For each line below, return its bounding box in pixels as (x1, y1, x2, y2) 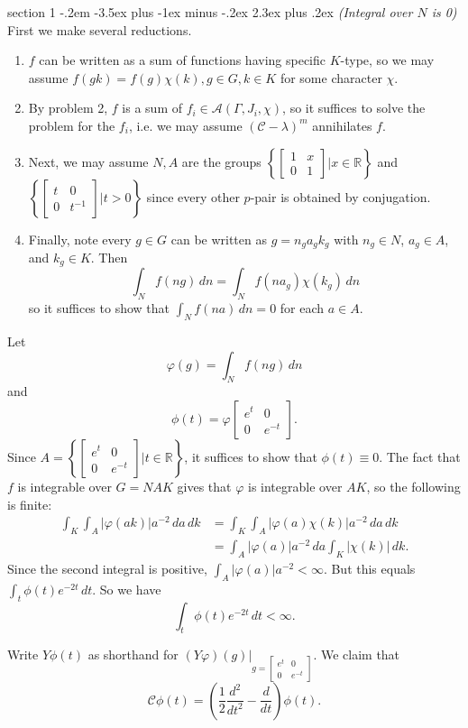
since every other (146, 187, 240, 206)
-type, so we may (340, 51, 435, 69)
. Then (90, 248, 128, 267)
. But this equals (323, 559, 416, 578)
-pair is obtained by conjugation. (250, 187, 431, 206)
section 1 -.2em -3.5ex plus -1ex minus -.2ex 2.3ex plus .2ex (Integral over (7, 3, 413, 21)
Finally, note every (28, 229, 132, 248)
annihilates (312, 115, 372, 134)
